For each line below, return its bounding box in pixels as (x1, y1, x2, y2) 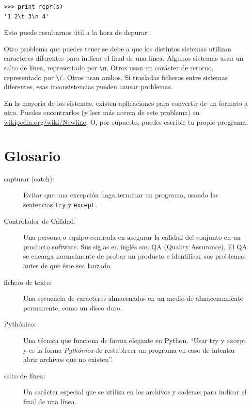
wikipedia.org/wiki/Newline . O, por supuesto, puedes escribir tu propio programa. (4, 117, 248, 127)
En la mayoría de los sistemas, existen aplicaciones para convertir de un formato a (4, 98, 248, 108)
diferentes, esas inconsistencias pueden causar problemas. (4, 82, 173, 92)
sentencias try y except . (23, 199, 96, 209)
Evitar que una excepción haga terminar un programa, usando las (23, 190, 219, 200)
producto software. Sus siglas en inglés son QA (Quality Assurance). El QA (23, 241, 247, 251)
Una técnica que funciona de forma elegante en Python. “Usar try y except (23, 335, 246, 345)
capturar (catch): (4, 173, 54, 183)
